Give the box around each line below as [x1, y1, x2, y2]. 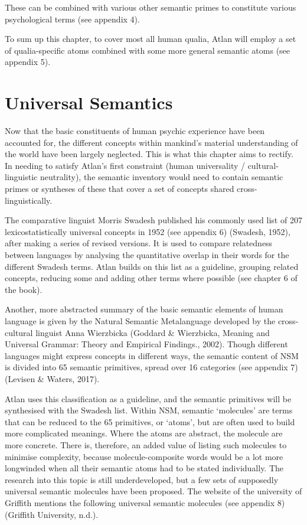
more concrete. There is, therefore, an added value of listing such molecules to [5, 438, 287, 451]
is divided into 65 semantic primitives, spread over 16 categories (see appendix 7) [5, 361, 298, 373]
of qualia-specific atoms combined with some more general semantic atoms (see [5, 44, 290, 56]
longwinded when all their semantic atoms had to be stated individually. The [5, 462, 284, 474]
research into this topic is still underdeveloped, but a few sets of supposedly [5, 473, 279, 485]
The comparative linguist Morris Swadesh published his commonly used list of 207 [5, 214, 302, 226]
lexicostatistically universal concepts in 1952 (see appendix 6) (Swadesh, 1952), [5, 225, 290, 237]
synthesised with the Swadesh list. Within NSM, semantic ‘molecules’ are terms [5, 404, 293, 416]
